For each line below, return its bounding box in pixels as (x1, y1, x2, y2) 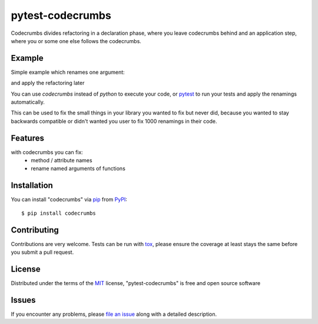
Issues (11, 295, 36, 305)
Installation (11, 181, 53, 191)
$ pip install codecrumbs (21, 210, 97, 217)
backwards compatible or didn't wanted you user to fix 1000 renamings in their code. (11, 117, 217, 125)
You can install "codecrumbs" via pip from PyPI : (11, 196, 128, 203)
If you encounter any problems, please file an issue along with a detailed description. (11, 310, 217, 318)
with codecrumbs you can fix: (11, 148, 84, 156)
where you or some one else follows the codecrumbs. (11, 37, 141, 44)
